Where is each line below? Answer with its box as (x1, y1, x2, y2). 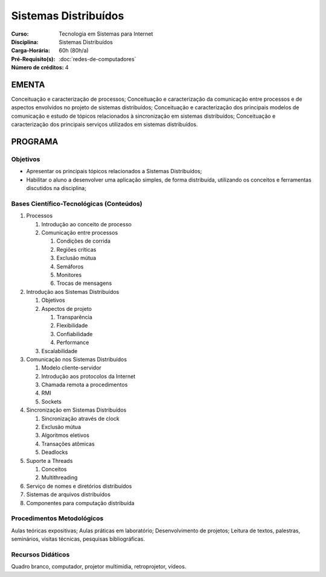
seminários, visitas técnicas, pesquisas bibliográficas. (11, 535, 145, 543)
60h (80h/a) (59, 47, 89, 54)
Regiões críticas (56, 246, 97, 253)
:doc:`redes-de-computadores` (59, 55, 136, 63)
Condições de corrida (56, 237, 111, 244)
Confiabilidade (56, 330, 93, 337)
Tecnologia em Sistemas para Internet (59, 30, 153, 37)
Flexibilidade (56, 322, 88, 329)
